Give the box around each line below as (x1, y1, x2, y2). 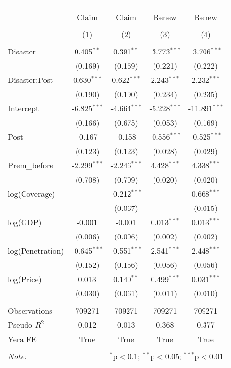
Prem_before (8, 159, 53, 171)
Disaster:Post (8, 74, 53, 85)
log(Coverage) (8, 188, 55, 199)
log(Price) (8, 273, 42, 285)
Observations (8, 305, 52, 316)
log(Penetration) (8, 245, 64, 256)
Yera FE (8, 333, 37, 344)
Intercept (8, 103, 39, 114)
